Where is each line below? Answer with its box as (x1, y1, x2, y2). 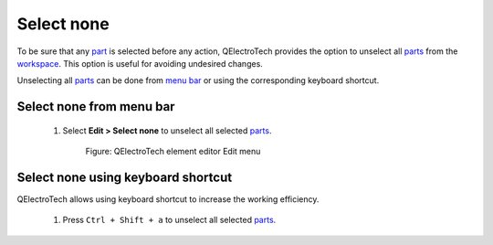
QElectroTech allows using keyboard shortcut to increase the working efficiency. (16, 194, 320, 205)
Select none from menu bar (16, 99, 175, 114)
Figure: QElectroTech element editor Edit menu (85, 146, 261, 157)
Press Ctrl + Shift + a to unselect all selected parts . (62, 215, 277, 226)
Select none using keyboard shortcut (16, 169, 233, 185)
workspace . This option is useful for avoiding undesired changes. (16, 58, 264, 69)
